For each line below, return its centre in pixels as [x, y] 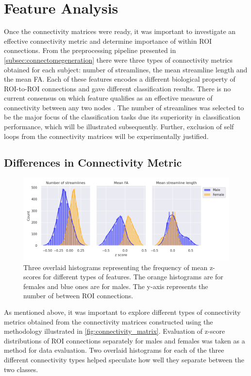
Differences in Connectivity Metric [93, 162]
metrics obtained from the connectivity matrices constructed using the [109, 321]
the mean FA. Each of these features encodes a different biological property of [120, 79]
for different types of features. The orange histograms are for [133, 277]
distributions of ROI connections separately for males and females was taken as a [125, 340]
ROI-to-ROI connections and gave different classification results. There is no [117, 88]
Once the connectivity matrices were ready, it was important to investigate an [120, 31]
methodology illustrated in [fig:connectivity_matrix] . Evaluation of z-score [115, 331]
